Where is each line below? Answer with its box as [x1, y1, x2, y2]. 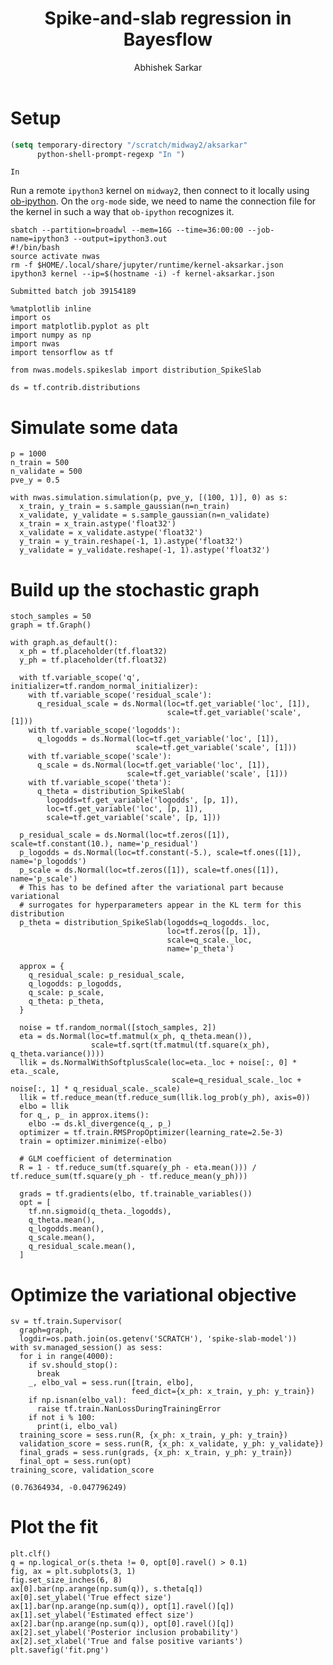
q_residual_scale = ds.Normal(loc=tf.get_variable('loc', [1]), [36, 699, 311, 709]
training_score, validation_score [10, 1465, 155, 1476]
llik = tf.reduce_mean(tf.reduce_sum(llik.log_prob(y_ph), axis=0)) [19, 1093, 311, 1103]
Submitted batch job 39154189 [10, 287, 137, 297]
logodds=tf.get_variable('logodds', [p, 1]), [46, 795, 240, 806]
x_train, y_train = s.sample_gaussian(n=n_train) [19, 502, 230, 512]
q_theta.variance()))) [10, 1049, 105, 1059]
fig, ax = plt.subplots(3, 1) [10, 1567, 137, 1577]
